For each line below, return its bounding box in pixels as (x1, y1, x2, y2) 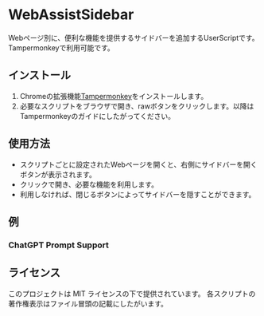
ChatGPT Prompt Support (8, 239, 109, 251)
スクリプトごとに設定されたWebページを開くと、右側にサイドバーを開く (19, 160, 258, 169)
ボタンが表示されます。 (19, 169, 97, 179)
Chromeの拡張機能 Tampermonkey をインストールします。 (19, 91, 208, 101)
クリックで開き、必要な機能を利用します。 (19, 180, 159, 189)
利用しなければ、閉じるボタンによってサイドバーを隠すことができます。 (19, 189, 256, 199)
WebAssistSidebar (8, 6, 134, 24)
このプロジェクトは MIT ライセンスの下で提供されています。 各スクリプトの (8, 289, 256, 298)
